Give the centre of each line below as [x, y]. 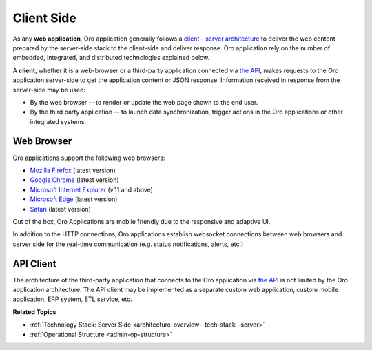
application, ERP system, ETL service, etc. [72, 299]
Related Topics [34, 312]
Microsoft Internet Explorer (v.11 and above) [91, 189]
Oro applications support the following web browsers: [89, 158]
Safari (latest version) [60, 209]
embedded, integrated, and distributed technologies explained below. [111, 58]
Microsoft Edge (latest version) [74, 199]
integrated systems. [58, 121]
